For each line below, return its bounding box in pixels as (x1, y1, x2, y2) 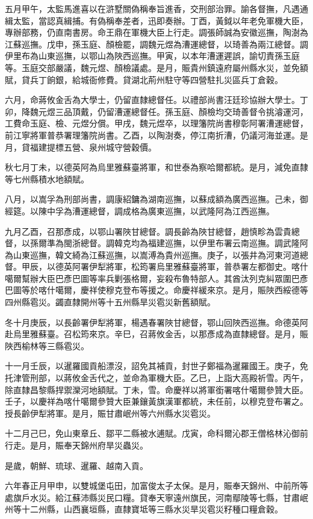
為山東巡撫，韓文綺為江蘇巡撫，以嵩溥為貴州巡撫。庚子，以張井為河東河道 (5, 248, 300, 261)
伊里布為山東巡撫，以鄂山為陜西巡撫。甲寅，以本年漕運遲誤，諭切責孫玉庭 (5, 49, 300, 62)
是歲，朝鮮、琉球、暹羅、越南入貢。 (5, 459, 148, 471)
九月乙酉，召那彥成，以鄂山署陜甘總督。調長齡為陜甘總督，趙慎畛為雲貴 (5, 225, 291, 237)
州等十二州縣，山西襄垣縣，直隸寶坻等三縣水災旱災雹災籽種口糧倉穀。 (5, 503, 283, 515)
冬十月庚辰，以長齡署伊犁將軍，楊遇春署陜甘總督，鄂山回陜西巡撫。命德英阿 (5, 315, 308, 328)
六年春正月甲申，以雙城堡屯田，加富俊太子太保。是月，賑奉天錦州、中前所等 (5, 479, 308, 492)
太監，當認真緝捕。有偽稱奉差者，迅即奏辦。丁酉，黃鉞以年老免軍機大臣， (13, 14, 308, 26)
